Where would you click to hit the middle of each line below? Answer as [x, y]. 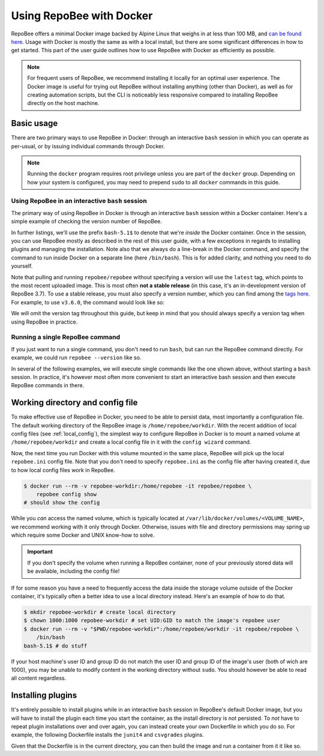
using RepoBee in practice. [44, 322]
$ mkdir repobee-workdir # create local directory [100, 612]
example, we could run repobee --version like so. [76, 358]
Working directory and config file [74, 403]
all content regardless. [39, 678]
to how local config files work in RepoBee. [63, 470]
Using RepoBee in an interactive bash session [79, 201]
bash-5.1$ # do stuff [55, 646]
